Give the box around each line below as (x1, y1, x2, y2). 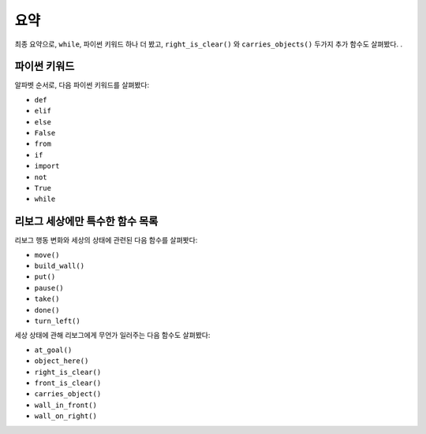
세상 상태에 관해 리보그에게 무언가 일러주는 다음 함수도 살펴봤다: (14, 331, 211, 340)
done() (34, 306, 60, 314)
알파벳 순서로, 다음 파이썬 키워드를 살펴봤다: (14, 80, 150, 90)
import (34, 161, 60, 171)
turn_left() (34, 317, 80, 325)
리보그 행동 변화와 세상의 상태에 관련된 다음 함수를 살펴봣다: (14, 236, 198, 245)
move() (34, 250, 60, 259)
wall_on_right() (34, 412, 98, 421)
